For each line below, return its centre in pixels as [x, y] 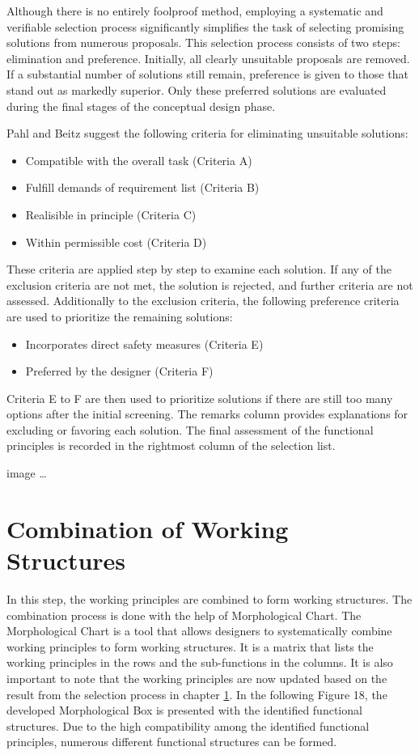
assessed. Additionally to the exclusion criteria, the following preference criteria [203, 301]
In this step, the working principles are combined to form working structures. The [209, 598]
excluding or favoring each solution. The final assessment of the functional [190, 429]
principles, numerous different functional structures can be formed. [172, 742]
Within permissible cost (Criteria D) [116, 242]
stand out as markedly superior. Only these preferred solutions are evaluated [197, 89]
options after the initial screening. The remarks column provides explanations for [207, 414]
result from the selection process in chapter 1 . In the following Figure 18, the [197, 694]
